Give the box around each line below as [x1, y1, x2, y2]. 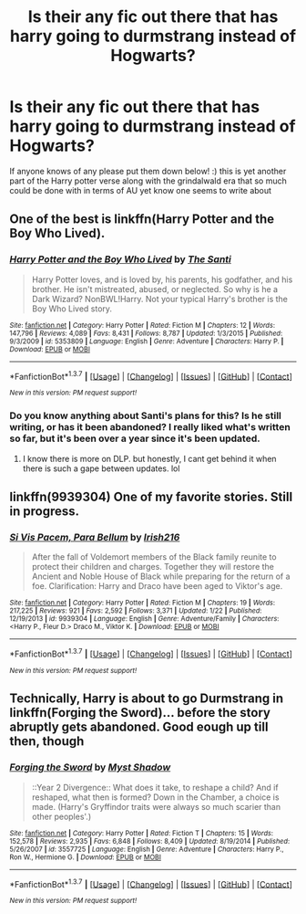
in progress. [9, 503, 80, 519]
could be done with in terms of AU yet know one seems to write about [9, 184, 271, 195]
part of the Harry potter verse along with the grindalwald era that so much [9, 175, 287, 186]
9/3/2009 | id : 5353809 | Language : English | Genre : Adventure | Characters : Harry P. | [9, 336, 284, 346]
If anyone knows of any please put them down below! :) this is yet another [9, 165, 287, 176]
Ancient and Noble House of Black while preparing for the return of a [31, 571, 291, 582]
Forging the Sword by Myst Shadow [9, 761, 171, 773]
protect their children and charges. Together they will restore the [31, 562, 275, 573]
